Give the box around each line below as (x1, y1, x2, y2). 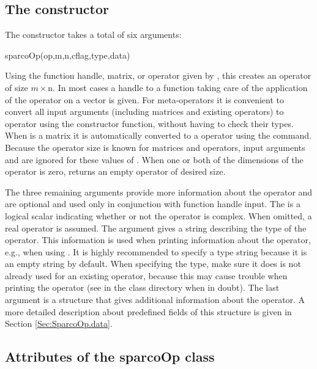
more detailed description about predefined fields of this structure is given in (5, 305, 292, 318)
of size (5, 81, 28, 93)
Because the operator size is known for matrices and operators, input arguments (5, 141, 305, 153)
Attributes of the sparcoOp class (5, 347, 215, 366)
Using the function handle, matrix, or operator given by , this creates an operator (5, 69, 311, 82)
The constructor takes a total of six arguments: (5, 28, 182, 41)
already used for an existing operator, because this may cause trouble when (5, 269, 288, 282)
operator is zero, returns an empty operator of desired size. (5, 165, 226, 178)
